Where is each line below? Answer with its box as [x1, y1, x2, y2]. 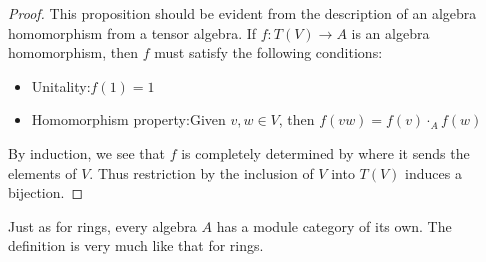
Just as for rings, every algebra [8, 215, 197, 236]
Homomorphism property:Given [31, 109, 226, 130]
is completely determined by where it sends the [181, 142, 470, 163]
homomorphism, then [8, 42, 139, 63]
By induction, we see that [8, 142, 165, 163]
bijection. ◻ [8, 182, 84, 203]
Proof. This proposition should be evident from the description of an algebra [8, 3, 477, 23]
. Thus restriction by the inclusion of [89, 162, 314, 183]
